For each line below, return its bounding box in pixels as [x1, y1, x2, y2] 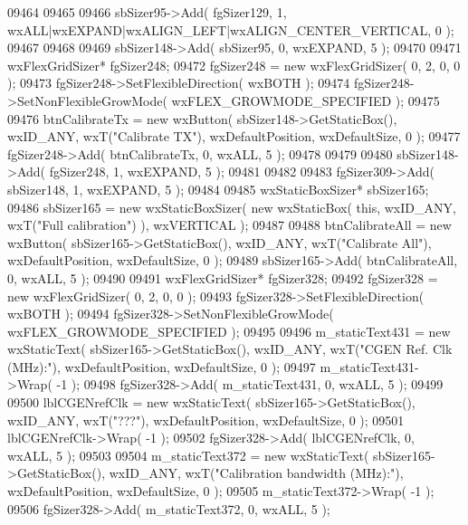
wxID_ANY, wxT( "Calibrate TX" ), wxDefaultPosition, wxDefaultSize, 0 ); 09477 [7, 127, 461, 146]
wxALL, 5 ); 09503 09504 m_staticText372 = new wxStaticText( [7, 445, 369, 464]
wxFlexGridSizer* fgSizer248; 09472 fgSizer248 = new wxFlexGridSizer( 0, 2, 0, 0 [7, 55, 461, 74]
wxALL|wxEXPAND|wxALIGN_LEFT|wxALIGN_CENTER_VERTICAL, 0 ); [7, 20, 454, 39]
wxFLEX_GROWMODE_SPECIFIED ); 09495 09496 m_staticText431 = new [7, 321, 451, 340]
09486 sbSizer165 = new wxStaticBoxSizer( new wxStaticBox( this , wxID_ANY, [7, 197, 456, 216]
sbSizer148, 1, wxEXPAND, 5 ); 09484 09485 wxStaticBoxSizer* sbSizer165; [7, 179, 429, 198]
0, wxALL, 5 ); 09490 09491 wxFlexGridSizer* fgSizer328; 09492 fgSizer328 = [7, 268, 438, 287]
